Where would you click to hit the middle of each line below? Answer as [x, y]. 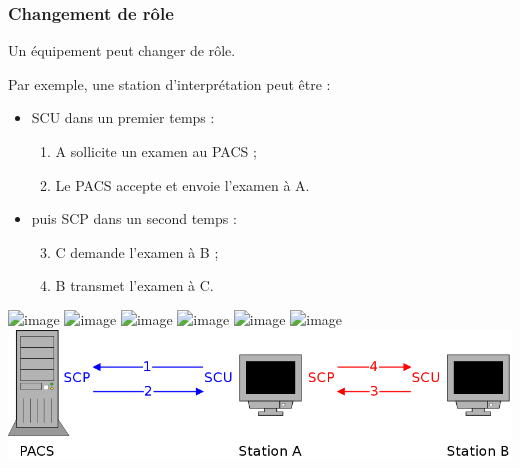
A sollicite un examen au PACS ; [156, 151]
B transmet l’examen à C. [134, 285]
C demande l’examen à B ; [137, 251]
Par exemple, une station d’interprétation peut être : [169, 83]
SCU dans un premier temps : [123, 117]
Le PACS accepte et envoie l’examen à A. [182, 184]
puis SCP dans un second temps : [134, 218]
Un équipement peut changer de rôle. [122, 50]
